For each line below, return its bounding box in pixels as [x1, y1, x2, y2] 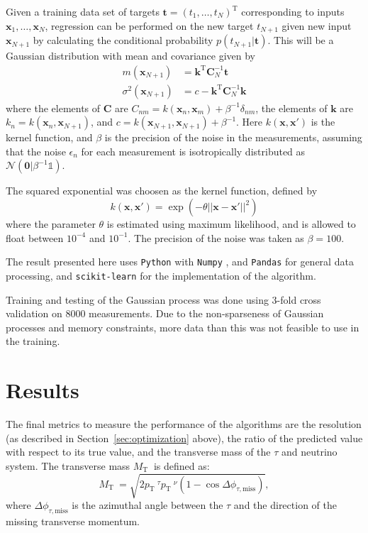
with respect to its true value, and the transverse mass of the [6, 444, 271, 459]
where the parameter [6, 216, 96, 231]
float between [6, 230, 64, 245]
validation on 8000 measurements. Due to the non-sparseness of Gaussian [6, 306, 324, 321]
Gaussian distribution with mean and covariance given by [6, 48, 255, 63]
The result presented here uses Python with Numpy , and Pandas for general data [6, 254, 354, 269]
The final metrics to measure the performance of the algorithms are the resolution [6, 417, 362, 432]
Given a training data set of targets [6, 4, 160, 18]
